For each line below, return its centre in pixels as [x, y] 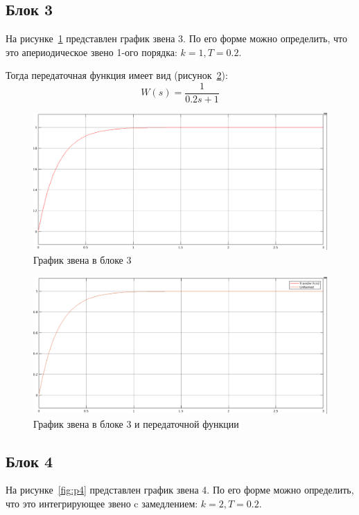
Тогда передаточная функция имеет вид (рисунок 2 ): [117, 75]
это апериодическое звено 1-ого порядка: [91, 52]
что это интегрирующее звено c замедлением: [102, 504]
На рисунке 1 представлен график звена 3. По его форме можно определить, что [176, 38]
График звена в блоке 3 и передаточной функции [136, 423]
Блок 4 [29, 461]
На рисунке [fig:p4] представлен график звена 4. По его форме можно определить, [180, 490]
